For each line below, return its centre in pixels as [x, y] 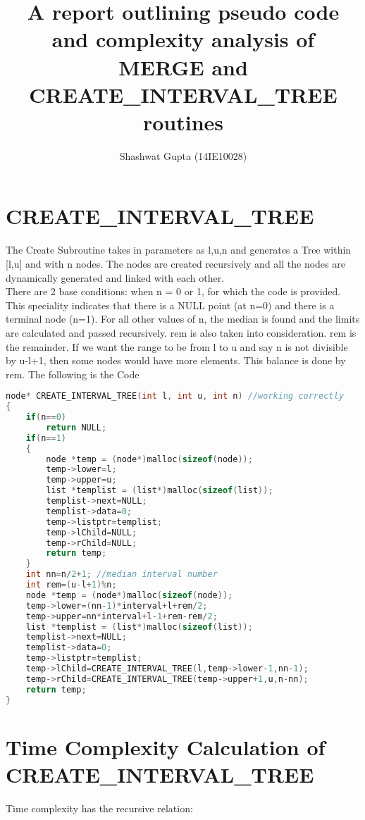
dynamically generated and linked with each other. [115, 277]
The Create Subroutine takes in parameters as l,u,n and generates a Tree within [179, 250]
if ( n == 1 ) [46, 438]
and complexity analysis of [183, 39]
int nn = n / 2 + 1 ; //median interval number [122, 574]
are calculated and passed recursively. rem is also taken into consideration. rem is [181, 332]
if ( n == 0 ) [46, 417]
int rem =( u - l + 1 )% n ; [71, 585]
